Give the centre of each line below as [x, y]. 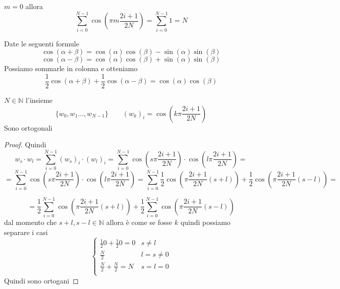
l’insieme [39, 100]
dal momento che [31, 222]
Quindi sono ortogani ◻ [41, 280]
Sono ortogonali [28, 127]
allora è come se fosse [139, 222]
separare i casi [26, 232]
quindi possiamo [205, 222]
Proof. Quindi [25, 144]
